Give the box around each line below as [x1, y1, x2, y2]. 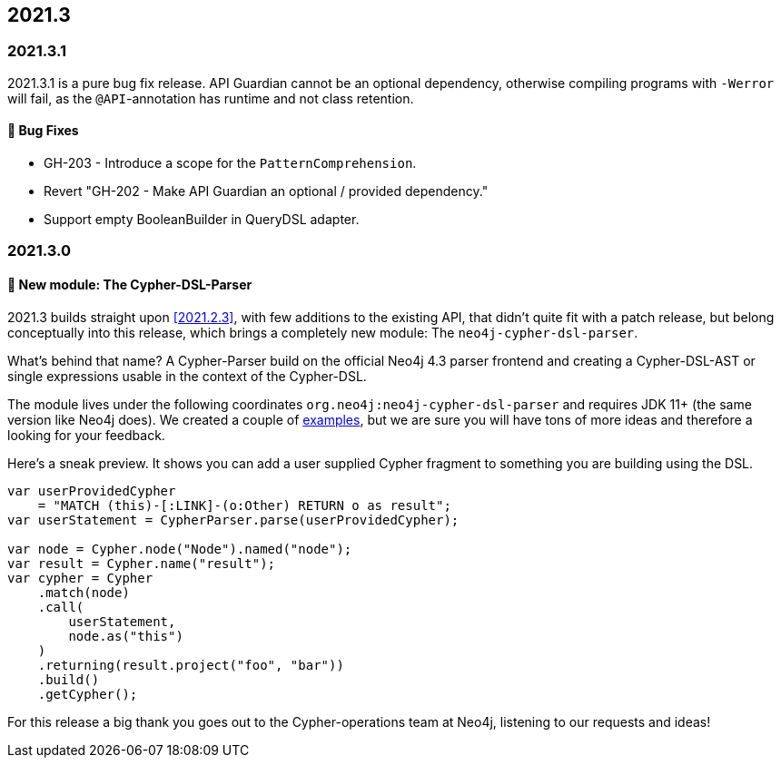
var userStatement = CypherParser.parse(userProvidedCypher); [7, 512, 460, 527]
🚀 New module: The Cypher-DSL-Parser [7, 277, 252, 292]
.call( [37, 599, 84, 614]
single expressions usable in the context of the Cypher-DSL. [7, 368, 367, 384]
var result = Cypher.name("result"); [7, 555, 276, 571]
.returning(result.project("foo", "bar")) [37, 657, 344, 672]
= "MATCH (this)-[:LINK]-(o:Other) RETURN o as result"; [37, 497, 451, 513]
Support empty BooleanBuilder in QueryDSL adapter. [44, 211, 360, 228]
